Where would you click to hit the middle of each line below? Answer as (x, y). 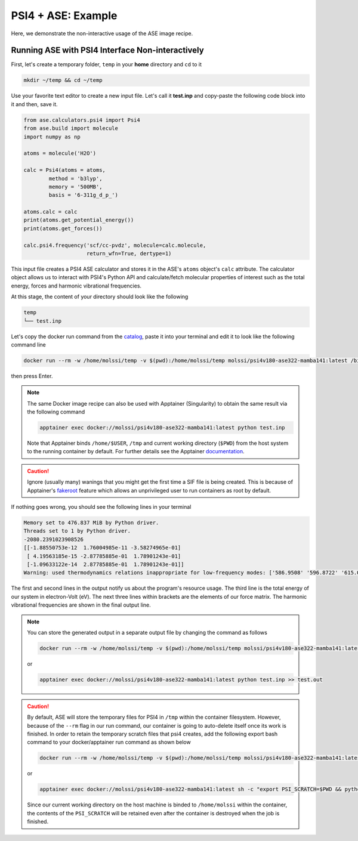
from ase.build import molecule (71, 129)
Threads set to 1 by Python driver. (77, 531)
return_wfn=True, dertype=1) (129, 254)
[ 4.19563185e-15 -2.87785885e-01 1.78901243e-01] (104, 556)
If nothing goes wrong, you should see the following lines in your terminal (101, 507)
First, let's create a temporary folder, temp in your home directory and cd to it (107, 64)
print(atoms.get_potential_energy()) (79, 220)
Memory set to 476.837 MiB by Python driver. (91, 523)
